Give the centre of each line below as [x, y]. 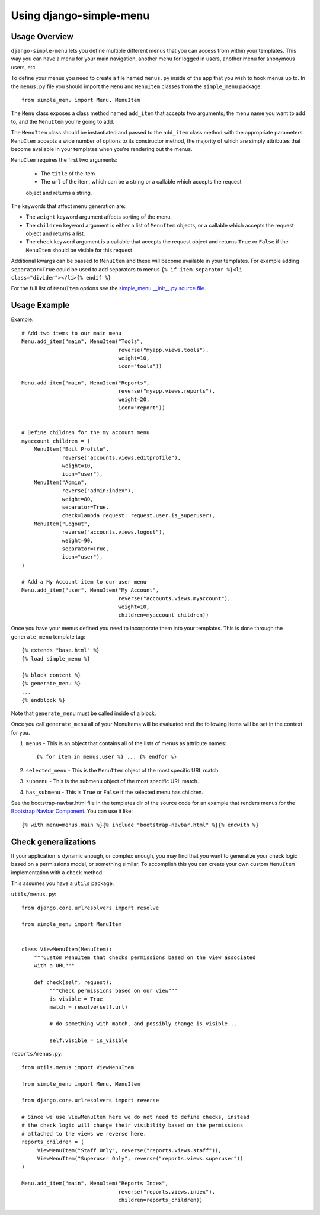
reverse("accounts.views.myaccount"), [175, 599]
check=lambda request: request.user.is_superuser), [139, 516]
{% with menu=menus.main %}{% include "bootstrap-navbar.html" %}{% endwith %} [140, 825]
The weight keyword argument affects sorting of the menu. [99, 217]
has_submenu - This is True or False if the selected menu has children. [115, 792]
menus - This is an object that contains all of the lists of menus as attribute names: [126, 743]
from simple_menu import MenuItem [71, 924]
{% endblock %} [44, 700]
